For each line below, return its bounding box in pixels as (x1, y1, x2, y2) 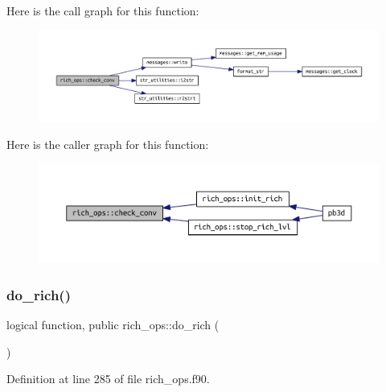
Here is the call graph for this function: (6, 2, 199, 19)
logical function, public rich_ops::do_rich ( (6, 316, 220, 333)
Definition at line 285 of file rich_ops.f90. (6, 370, 210, 387)
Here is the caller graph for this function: (6, 135, 209, 152)
